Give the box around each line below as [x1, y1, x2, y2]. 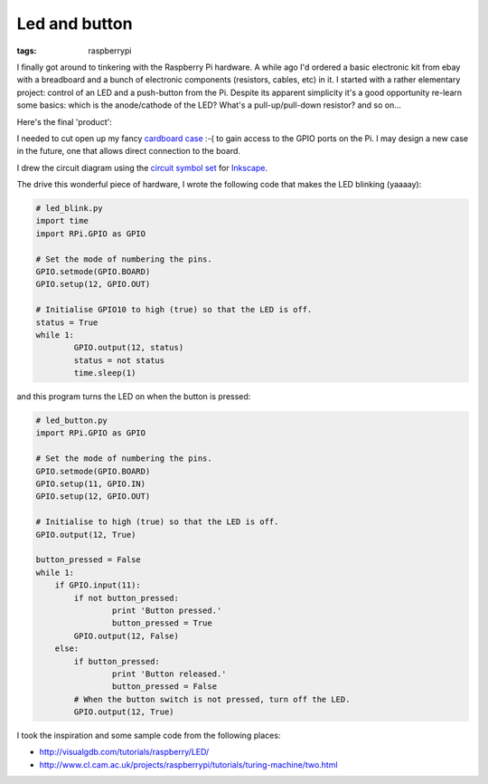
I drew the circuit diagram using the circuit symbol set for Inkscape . [16, 162, 268, 173]
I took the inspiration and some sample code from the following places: [16, 730, 281, 741]
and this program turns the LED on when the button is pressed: [16, 391, 251, 402]
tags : [16, 45, 37, 56]
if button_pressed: [73, 656, 160, 666]
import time [35, 215, 89, 226]
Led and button [16, 14, 133, 33]
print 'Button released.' [111, 668, 227, 679]
